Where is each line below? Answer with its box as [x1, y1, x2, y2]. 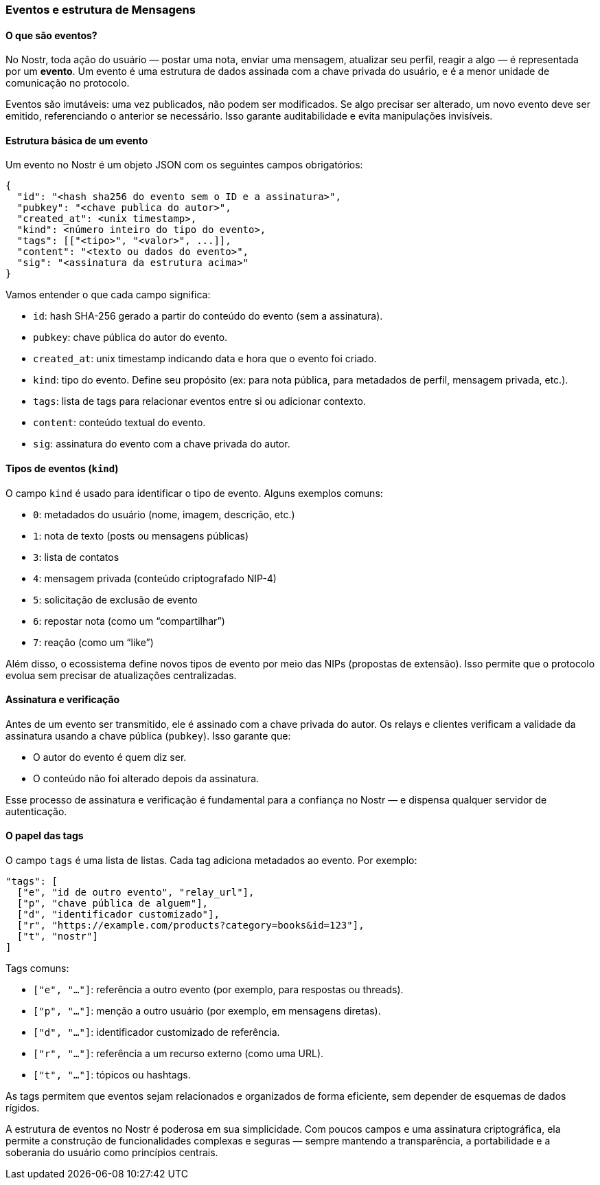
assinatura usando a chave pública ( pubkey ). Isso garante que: [5, 729, 291, 742]
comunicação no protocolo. [5, 77, 130, 89]
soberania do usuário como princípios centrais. [5, 1147, 218, 1159]
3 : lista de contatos [33, 551, 119, 563]
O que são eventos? [5, 29, 97, 41]
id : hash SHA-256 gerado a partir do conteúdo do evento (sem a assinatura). [33, 310, 383, 322]
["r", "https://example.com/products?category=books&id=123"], [16, 920, 365, 931]
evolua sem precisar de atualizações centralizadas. [5, 669, 237, 681]
